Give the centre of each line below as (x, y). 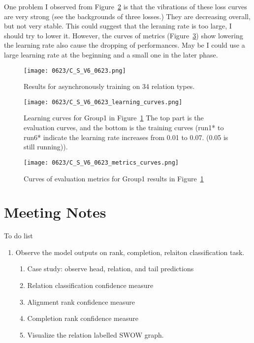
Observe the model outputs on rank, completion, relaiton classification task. (130, 252)
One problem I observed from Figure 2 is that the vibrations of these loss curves (126, 6)
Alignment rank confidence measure (81, 301)
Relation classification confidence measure (90, 285)
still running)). (46, 147)
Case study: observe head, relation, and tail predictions (111, 269)
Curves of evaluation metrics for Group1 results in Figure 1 (114, 178)
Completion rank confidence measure (83, 318)
